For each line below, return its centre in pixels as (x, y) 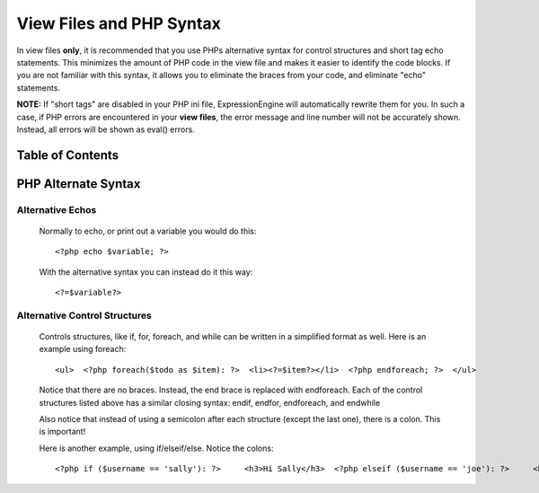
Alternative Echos (57, 209)
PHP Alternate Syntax (79, 184)
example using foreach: (83, 349)
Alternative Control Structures (84, 315)
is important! (62, 432)
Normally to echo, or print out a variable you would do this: (148, 231)
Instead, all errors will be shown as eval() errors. (106, 129)
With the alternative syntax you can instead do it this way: (146, 272)
